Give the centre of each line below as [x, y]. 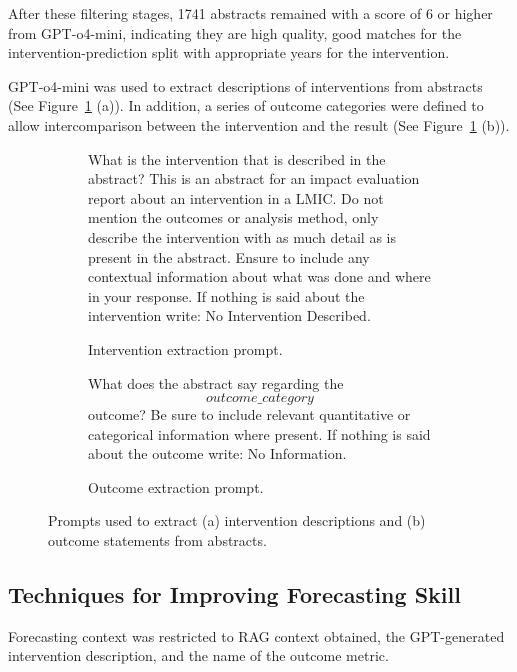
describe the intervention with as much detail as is [242, 236]
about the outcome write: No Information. [217, 453]
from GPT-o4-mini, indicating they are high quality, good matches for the [235, 32]
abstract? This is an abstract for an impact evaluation [254, 178]
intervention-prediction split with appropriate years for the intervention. [229, 52]
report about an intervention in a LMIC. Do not [236, 197]
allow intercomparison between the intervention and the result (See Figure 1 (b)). [259, 124]
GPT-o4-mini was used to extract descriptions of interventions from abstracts [245, 85]
